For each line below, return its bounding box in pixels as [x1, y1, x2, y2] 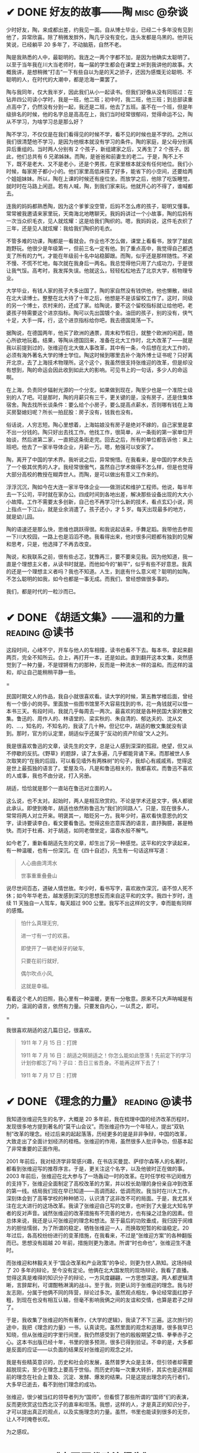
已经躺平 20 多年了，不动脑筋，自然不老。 [21, 41, 125, 48]
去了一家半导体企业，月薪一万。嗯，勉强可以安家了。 [26, 443, 157, 451]
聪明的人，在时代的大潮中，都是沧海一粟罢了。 [6, 75, 120, 83]
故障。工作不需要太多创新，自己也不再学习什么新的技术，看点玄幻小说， [11, 498, 188, 505]
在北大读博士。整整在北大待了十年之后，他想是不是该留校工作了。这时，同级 [6, 294, 193, 301]
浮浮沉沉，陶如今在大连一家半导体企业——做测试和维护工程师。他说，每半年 [6, 483, 193, 490]
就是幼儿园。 [6, 513, 37, 520]
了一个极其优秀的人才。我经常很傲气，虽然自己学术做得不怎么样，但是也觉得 [6, 463, 193, 470]
